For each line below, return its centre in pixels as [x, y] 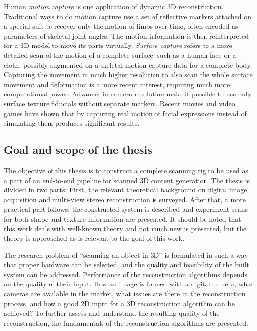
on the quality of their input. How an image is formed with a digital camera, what [129, 284]
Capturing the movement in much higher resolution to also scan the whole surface [128, 74]
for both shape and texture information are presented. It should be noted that [123, 218]
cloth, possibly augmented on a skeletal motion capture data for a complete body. [128, 65]
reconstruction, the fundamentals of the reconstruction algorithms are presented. [126, 322]
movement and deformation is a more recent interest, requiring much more [117, 84]
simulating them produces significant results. [72, 123]
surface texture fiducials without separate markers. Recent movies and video [120, 103]
